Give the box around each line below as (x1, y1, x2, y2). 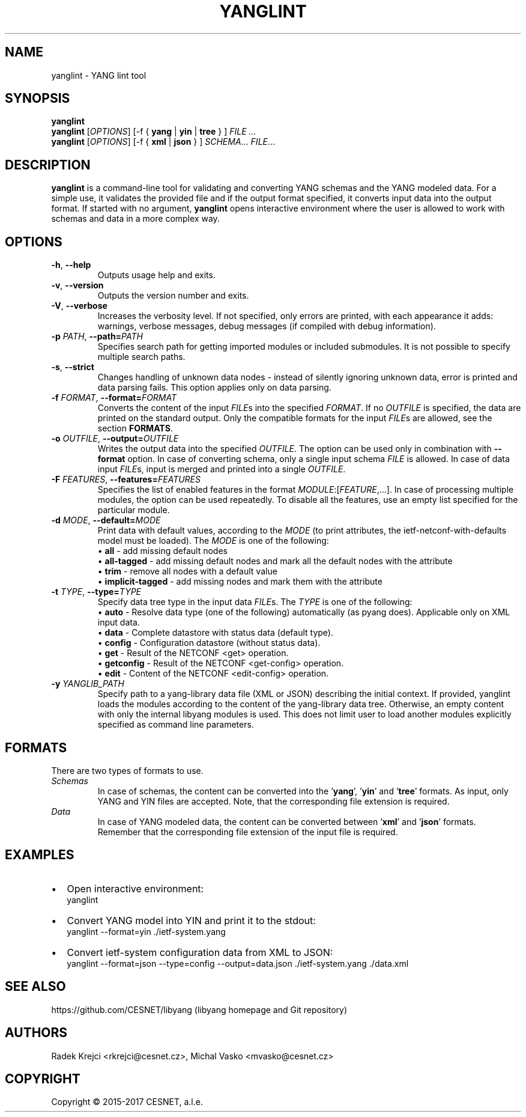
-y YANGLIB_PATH (51, 678, 124, 689)
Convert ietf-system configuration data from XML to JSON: (67, 946, 333, 958)
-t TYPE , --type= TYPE (51, 586, 142, 597)
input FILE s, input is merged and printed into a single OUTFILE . (97, 464, 346, 475)
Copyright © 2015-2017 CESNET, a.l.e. (51, 1097, 203, 1107)
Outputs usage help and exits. (97, 270, 216, 281)
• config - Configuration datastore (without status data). (97, 638, 321, 648)
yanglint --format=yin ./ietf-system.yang (67, 926, 226, 937)
